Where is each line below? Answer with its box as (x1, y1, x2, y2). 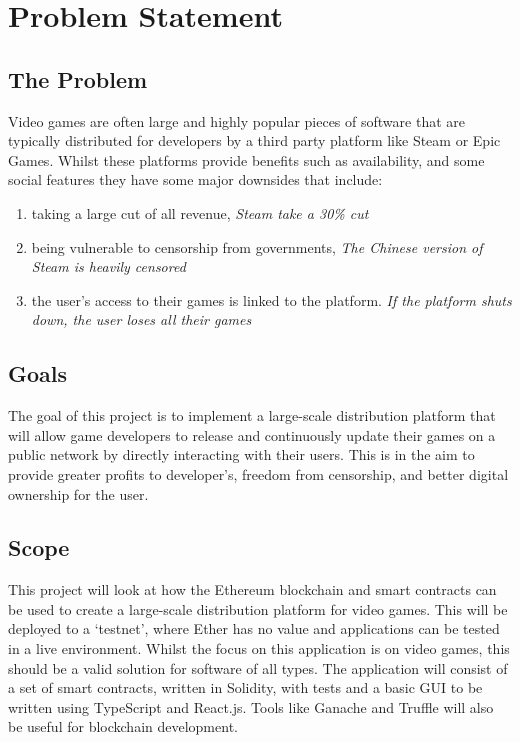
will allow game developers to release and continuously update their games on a (8, 424, 496, 445)
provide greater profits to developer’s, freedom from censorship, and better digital (8, 463, 509, 484)
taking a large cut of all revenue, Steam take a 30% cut (31, 202, 369, 223)
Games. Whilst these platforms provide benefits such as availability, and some (8, 149, 485, 170)
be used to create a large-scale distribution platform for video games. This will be (8, 598, 508, 619)
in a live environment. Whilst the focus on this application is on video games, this (8, 638, 510, 659)
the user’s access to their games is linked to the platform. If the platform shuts (31, 289, 512, 310)
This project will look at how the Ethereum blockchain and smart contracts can (8, 579, 497, 600)
